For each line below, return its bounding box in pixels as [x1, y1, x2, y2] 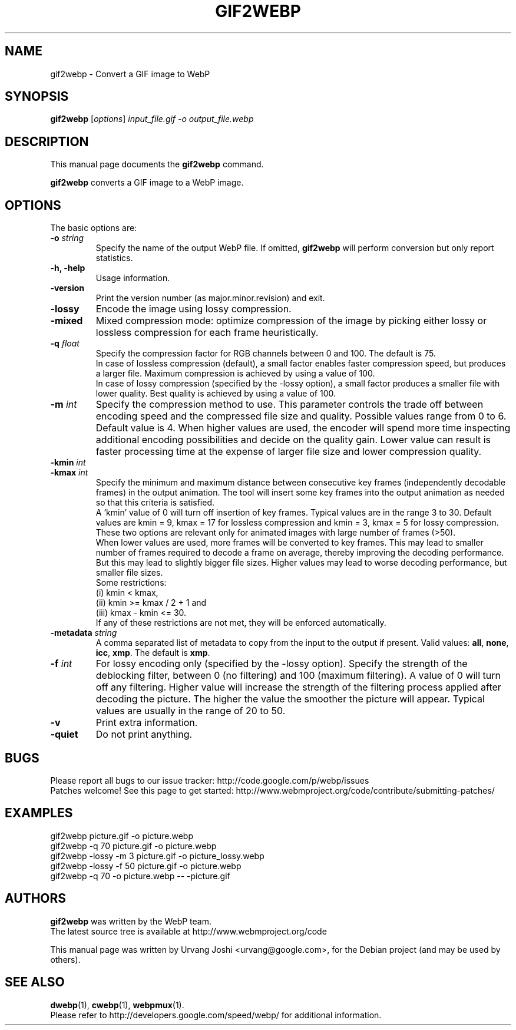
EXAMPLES [5, 805, 73, 821]
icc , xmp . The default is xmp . [95, 648, 210, 658]
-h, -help [50, 263, 85, 273]
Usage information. [95, 273, 170, 283]
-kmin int [50, 457, 86, 468]
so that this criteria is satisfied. [95, 497, 214, 508]
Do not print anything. [95, 728, 193, 741]
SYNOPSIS [5, 89, 69, 104]
